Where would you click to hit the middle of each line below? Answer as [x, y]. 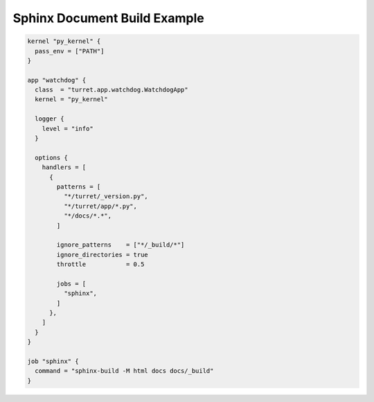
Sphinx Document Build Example [108, 18]
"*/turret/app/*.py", [100, 206]
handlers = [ [64, 167]
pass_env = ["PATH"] [70, 51]
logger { [50, 119]
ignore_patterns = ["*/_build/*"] [121, 245]
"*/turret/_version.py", [106, 196]
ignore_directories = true [102, 254]
